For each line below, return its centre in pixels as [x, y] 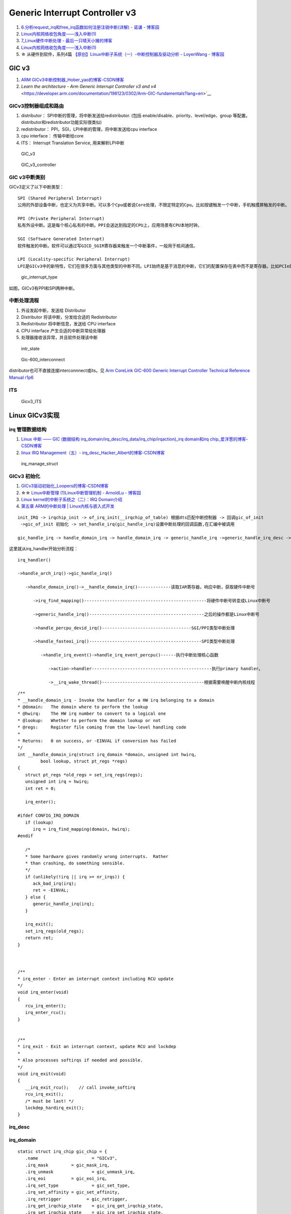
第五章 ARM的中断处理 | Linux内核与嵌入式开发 [68, 506]
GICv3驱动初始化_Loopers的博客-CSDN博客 [65, 486]
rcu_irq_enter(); [46, 1006]
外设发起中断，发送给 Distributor [54, 310]
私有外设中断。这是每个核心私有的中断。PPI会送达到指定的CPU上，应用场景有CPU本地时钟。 [110, 225]
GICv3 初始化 [25, 476]
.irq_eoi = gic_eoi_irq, [66, 1179]
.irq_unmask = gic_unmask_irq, [80, 1172]
